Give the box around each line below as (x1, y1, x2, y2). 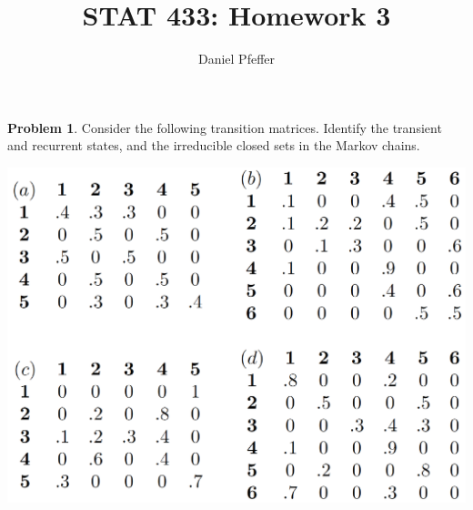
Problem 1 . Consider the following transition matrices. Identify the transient (7, 117, 442, 137)
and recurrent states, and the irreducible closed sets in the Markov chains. (7, 136, 420, 155)
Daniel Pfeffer (197, 49, 276, 68)
